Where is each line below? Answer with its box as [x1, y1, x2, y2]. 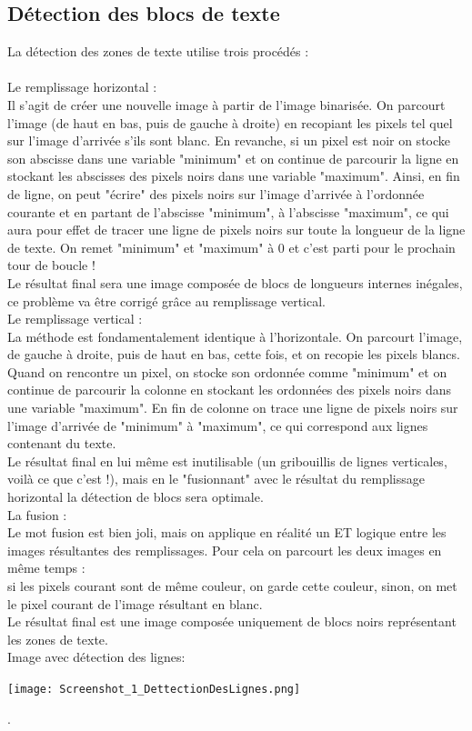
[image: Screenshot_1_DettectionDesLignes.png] [7, 682, 301, 696]
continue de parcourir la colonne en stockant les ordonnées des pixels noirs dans [7, 380, 451, 399]
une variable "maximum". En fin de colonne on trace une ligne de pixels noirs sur [7, 398, 458, 417]
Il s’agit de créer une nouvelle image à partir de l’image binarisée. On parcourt [7, 95, 446, 114]
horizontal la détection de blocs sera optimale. [7, 487, 264, 506]
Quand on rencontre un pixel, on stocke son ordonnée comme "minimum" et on [7, 362, 447, 381]
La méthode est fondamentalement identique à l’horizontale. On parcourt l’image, [7, 326, 463, 345]
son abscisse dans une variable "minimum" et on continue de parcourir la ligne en [7, 148, 459, 167]
